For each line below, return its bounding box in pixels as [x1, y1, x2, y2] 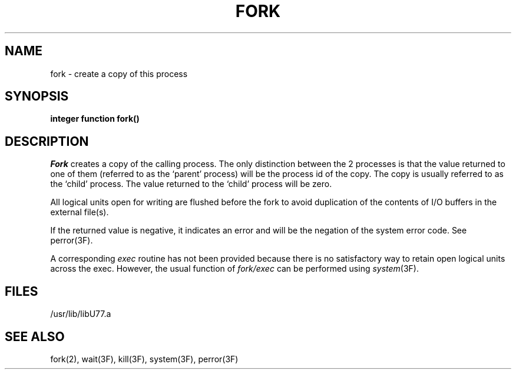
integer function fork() [50, 113, 140, 124]
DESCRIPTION [5, 133, 89, 149]
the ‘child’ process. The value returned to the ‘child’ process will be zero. [50, 179, 332, 189]
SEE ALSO [5, 329, 65, 344]
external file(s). [50, 207, 109, 218]
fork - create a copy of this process [50, 68, 188, 79]
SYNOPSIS [5, 89, 69, 104]
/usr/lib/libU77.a [50, 309, 111, 319]
